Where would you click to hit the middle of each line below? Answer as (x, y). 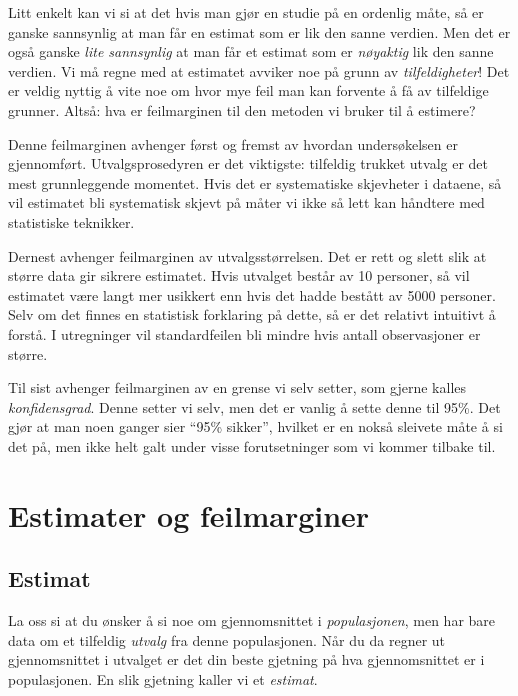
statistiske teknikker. (71, 221)
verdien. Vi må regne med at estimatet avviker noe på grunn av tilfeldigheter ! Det (259, 70)
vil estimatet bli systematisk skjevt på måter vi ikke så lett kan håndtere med (246, 202)
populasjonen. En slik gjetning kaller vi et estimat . (163, 678)
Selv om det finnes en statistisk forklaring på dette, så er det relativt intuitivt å (252, 314)
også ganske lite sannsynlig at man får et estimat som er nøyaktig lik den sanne (251, 51)
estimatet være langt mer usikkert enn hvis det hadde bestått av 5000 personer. (252, 294)
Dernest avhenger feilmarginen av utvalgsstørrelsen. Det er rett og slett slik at (247, 255)
